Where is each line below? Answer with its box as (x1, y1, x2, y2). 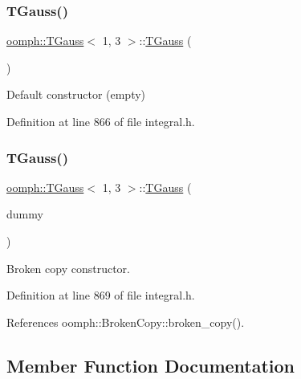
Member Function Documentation (6, 353, 295, 377)
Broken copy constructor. (6, 259, 130, 276)
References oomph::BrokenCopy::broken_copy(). (6, 313, 245, 330)
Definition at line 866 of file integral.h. (6, 113, 195, 129)
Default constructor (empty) (6, 86, 146, 103)
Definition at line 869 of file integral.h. (6, 287, 195, 304)
